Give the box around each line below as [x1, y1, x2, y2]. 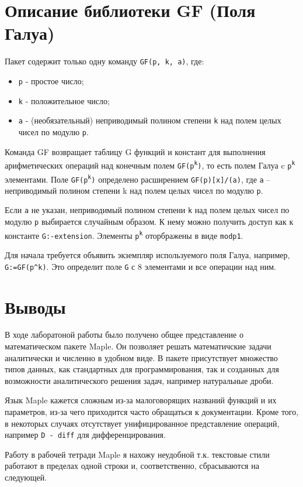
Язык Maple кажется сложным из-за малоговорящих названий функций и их [5, 394, 277, 406]
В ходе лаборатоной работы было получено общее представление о [5, 328, 243, 341]
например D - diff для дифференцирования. [5, 428, 166, 441]
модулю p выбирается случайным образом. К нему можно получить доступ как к [5, 215, 294, 228]
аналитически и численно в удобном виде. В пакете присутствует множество [5, 351, 278, 363]
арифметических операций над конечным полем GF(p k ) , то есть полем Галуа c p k [5, 159, 295, 171]
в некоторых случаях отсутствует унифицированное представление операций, [5, 417, 280, 429]
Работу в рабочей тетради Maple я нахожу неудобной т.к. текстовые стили [5, 448, 270, 460]
